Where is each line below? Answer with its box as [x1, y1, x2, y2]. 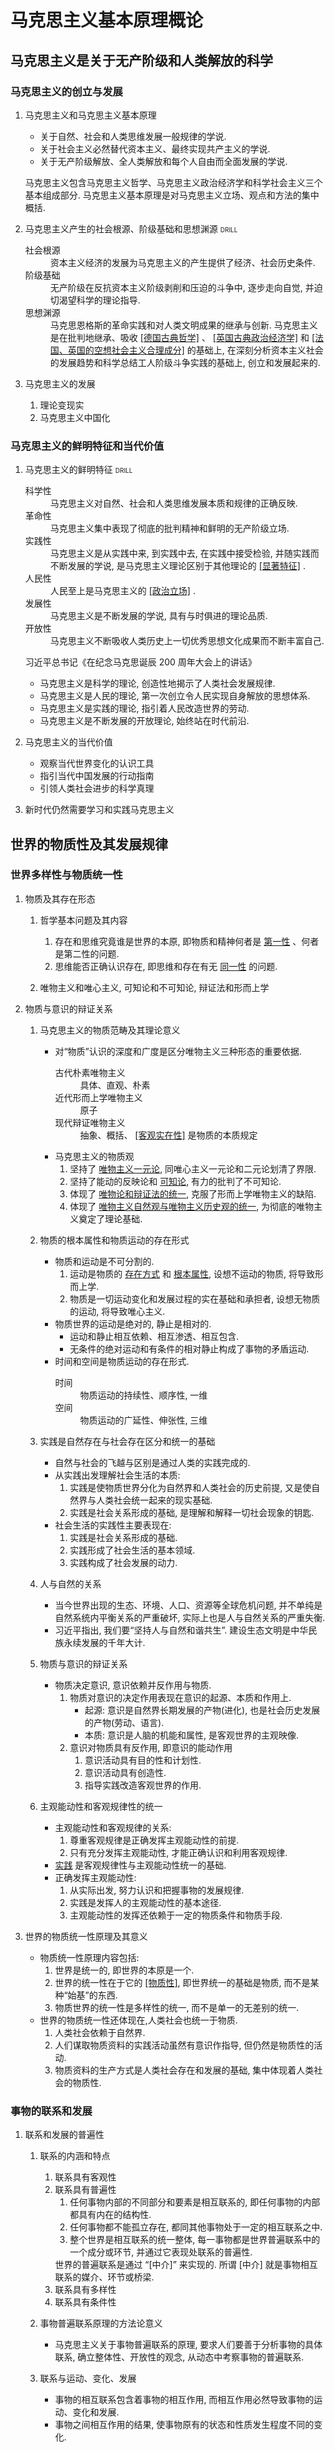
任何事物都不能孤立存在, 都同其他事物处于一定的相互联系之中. [69, 2221, 323, 2233]
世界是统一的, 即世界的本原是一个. [54, 1964, 195, 1976]
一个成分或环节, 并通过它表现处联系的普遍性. [69, 2246, 253, 2258]
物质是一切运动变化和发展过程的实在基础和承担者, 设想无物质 [69, 1292, 321, 1305]
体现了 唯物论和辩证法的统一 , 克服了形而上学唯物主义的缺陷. [69, 1187, 317, 1200]
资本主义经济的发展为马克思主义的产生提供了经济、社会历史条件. [49, 256, 316, 268]
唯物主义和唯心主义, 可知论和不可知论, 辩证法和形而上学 [39, 981, 270, 993]
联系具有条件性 [54, 2296, 117, 2308]
